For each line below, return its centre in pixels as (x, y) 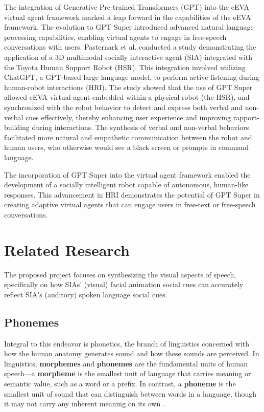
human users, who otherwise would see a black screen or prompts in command (126, 147)
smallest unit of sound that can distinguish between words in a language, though (130, 393)
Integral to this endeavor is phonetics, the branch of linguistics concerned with (127, 343)
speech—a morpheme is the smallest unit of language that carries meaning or (128, 373)
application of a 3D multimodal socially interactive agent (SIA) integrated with (128, 57)
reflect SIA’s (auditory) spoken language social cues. (86, 294)
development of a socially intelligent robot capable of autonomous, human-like (126, 185)
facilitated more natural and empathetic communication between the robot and (128, 137)
